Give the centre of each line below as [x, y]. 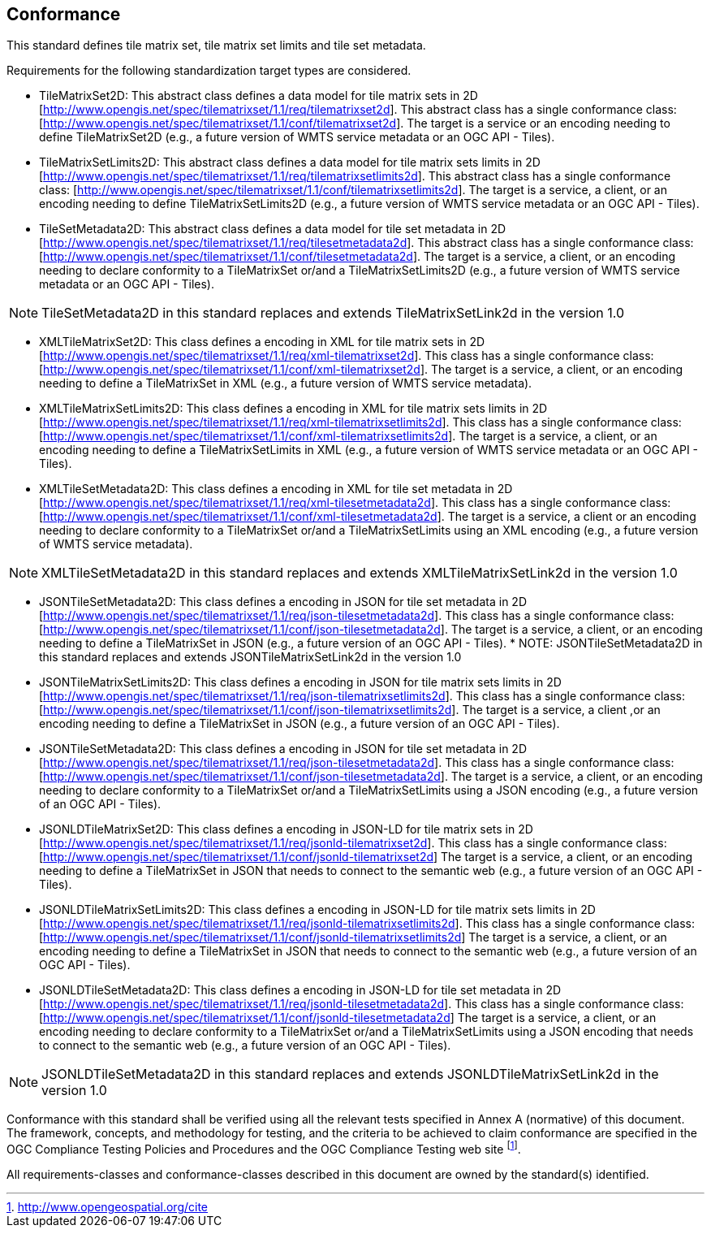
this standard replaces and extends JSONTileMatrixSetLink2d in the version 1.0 [250, 657]
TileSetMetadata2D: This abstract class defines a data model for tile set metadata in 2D [273, 229]
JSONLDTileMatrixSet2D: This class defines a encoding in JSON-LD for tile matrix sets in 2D [286, 829]
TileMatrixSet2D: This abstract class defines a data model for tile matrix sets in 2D [259, 96]
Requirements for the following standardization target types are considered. [209, 71]
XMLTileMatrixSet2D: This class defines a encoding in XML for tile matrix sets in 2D [262, 342]
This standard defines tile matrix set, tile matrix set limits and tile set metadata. [216, 45]
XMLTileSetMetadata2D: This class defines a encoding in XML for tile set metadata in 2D [276, 489]
